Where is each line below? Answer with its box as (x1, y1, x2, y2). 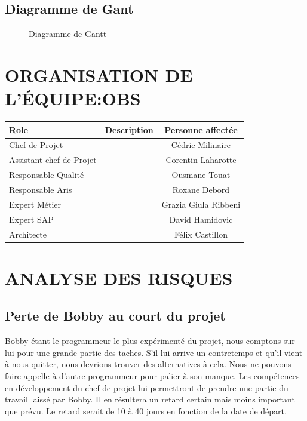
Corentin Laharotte (165, 153, 237, 166)
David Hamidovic (169, 213, 233, 225)
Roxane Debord (172, 183, 230, 195)
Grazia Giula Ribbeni (161, 198, 241, 210)
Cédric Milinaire (171, 139, 231, 151)
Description (105, 123, 153, 136)
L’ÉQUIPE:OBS (5, 86, 141, 110)
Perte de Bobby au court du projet (5, 306, 226, 325)
